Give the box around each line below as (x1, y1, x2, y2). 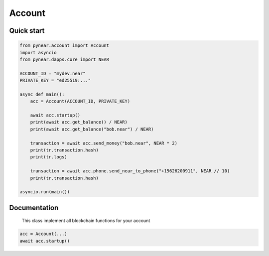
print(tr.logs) (30, 154, 67, 160)
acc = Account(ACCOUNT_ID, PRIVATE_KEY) (30, 99, 131, 104)
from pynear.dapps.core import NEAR (19, 56, 110, 62)
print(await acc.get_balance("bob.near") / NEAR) (30, 126, 154, 132)
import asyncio (19, 50, 57, 55)
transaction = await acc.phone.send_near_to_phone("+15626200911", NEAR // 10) (30, 168, 230, 174)
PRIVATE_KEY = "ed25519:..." (19, 78, 91, 83)
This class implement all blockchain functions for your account (21, 218, 150, 224)
